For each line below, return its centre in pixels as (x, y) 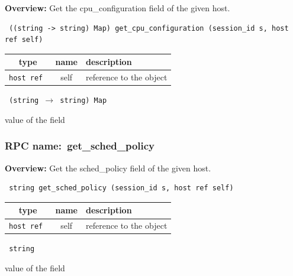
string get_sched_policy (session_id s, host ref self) (121, 188)
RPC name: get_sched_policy (80, 146)
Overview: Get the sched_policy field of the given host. (108, 168)
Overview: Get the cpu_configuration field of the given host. (117, 8)
